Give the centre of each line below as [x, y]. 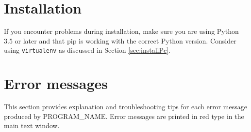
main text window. [32, 125]
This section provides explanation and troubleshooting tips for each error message [125, 107]
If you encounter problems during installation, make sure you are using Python [121, 31]
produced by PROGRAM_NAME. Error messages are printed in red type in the [124, 116]
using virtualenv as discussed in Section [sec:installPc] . [87, 50]
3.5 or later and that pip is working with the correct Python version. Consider [120, 40]
